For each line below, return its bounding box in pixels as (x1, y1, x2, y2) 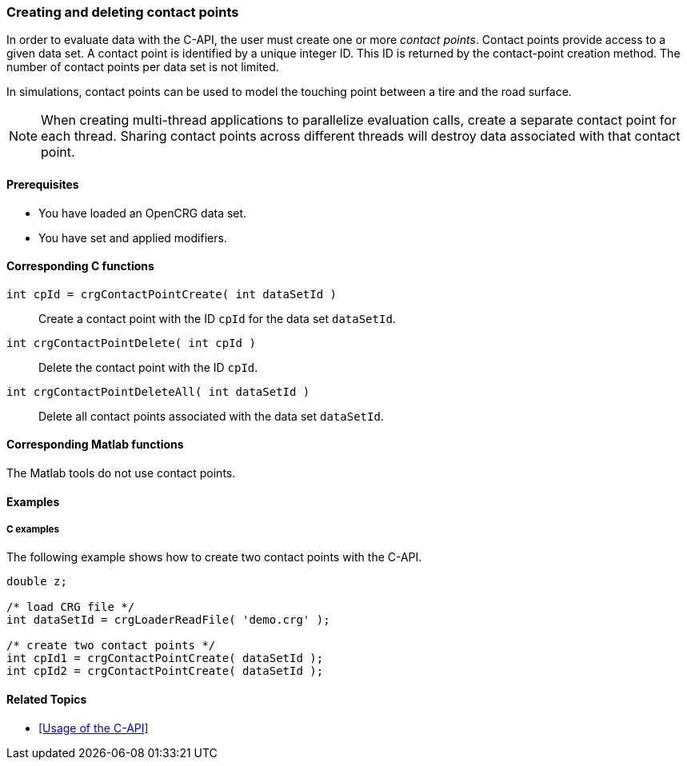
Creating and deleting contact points (6, 4, 239, 20)
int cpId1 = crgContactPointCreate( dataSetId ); (6, 652, 324, 665)
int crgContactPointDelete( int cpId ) (6, 336, 256, 349)
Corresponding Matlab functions (6, 437, 184, 452)
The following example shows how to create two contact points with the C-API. (6, 550, 422, 565)
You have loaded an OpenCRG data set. (38, 205, 247, 220)
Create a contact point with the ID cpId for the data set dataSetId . (38, 311, 396, 325)
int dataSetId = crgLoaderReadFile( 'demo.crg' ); (6, 613, 330, 627)
